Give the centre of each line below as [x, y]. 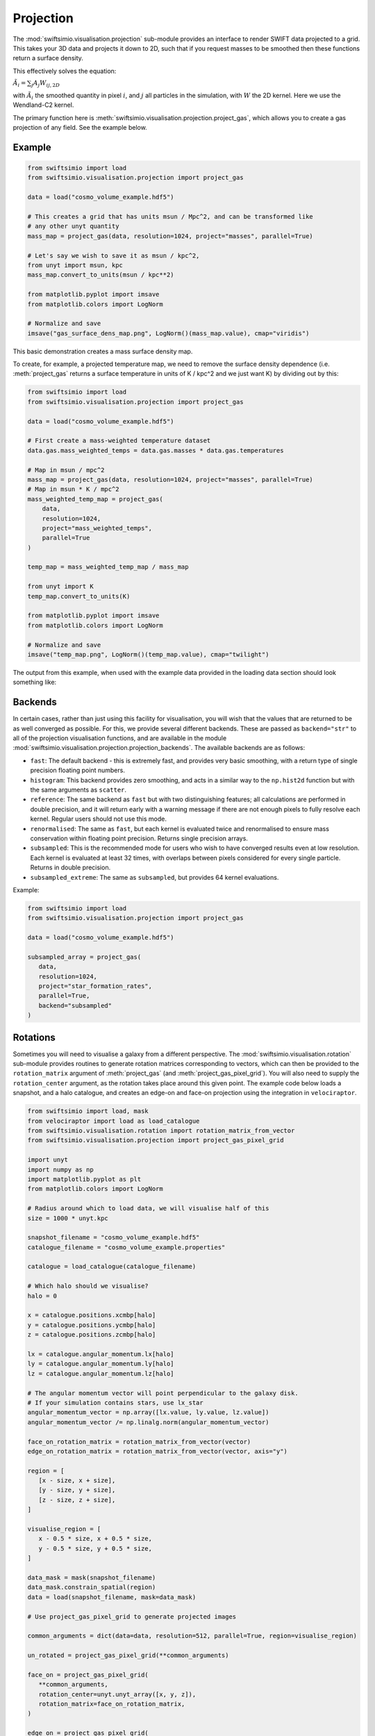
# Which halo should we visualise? [88, 1286]
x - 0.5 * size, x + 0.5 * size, [95, 1539]
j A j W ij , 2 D [46, 84]
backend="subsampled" [75, 1005]
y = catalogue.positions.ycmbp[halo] [92, 1325]
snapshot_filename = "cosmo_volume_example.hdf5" [114, 1237]
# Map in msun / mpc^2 [66, 470]
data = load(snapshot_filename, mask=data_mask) [112, 1597]
